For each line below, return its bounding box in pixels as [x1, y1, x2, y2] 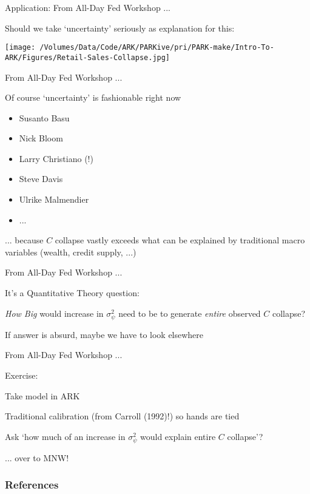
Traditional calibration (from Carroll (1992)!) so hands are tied [5, 410, 240, 422]
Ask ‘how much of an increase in [5, 430, 126, 442]
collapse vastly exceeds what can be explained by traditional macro [55, 234, 305, 246]
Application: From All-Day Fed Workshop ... [5, 1, 171, 13]
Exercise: [5, 368, 38, 381]
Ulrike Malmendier [19, 193, 89, 206]
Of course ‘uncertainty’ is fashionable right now [5, 91, 181, 104]
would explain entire [140, 430, 216, 442]
